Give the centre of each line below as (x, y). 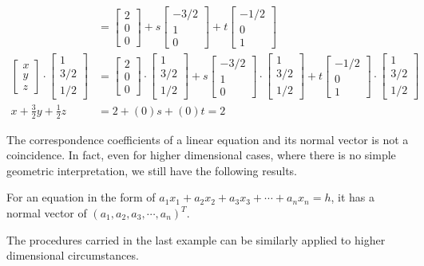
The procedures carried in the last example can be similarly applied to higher (196, 239)
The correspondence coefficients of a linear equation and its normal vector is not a (208, 139)
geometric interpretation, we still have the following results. (152, 170)
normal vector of (47, 213)
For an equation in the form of (81, 197)
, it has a (353, 197)
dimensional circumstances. (73, 255)
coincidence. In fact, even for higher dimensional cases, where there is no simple (201, 155)
